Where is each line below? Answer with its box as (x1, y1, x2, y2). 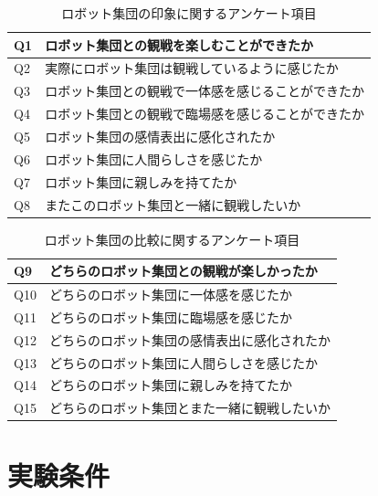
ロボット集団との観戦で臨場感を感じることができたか (45, 104, 365, 123)
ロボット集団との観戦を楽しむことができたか (45, 35, 314, 54)
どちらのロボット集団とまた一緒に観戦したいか (48, 398, 331, 417)
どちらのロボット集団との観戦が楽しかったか (48, 261, 318, 280)
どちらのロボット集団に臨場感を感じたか (48, 307, 292, 326)
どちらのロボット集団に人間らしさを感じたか (48, 353, 318, 372)
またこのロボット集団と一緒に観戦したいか (45, 195, 301, 214)
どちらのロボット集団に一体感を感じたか (48, 285, 292, 304)
